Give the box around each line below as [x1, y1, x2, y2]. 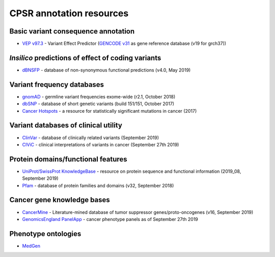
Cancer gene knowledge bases [9, 196, 111, 204]
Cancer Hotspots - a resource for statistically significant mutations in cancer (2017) [22, 108, 197, 114]
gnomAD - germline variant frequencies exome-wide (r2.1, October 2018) [22, 93, 176, 100]
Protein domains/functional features [9, 155, 127, 164]
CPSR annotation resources [9, 8, 129, 19]
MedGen [22, 243, 41, 249]
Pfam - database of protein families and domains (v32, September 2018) [22, 182, 174, 188]
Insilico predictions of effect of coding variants [9, 53, 161, 62]
